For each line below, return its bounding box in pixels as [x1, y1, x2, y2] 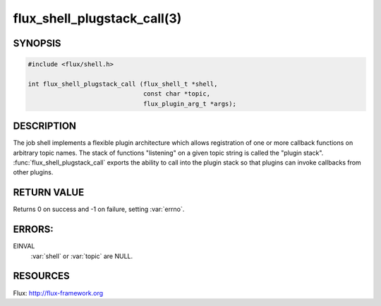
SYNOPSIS [13, 37, 61, 49]
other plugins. [13, 168, 54, 177]
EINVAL [13, 242, 35, 250]
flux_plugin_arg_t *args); [143, 99, 236, 108]
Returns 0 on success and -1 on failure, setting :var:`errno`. [13, 205, 185, 214]
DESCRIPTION [13, 120, 77, 132]
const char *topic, [143, 90, 211, 98]
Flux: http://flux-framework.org [13, 288, 104, 297]
